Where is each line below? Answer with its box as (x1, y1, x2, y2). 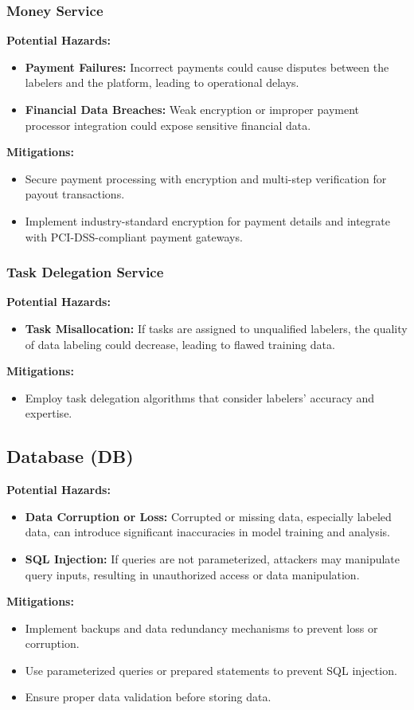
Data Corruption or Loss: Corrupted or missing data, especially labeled (25, 508, 392, 524)
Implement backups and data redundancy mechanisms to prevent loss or (25, 619, 378, 636)
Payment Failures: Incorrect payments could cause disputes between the (25, 58, 389, 75)
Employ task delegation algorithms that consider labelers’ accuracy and (25, 389, 374, 406)
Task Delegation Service (6, 262, 164, 282)
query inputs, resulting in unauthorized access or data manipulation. (25, 566, 360, 583)
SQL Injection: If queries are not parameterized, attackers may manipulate (25, 550, 400, 567)
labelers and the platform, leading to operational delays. (25, 74, 299, 91)
